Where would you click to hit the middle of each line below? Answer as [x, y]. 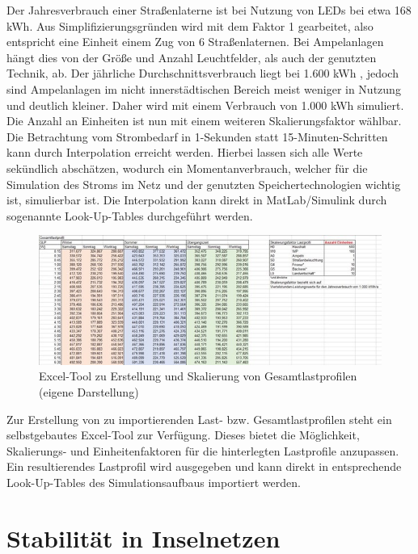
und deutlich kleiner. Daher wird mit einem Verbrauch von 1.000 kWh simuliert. [205, 105]
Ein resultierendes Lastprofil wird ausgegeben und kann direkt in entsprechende [204, 466]
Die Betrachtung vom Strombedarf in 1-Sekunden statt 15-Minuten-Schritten [197, 136]
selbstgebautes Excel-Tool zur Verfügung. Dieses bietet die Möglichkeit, [183, 435]
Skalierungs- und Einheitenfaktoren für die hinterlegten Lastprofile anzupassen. [203, 450]
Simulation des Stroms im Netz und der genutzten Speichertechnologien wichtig [204, 184]
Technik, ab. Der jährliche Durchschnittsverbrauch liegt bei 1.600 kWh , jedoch [203, 73]
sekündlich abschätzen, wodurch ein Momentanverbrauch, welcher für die [187, 168]
